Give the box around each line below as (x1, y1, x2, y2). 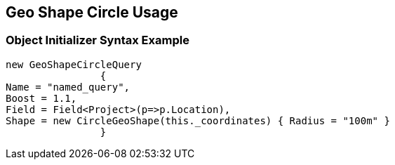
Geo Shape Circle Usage (6, 4, 178, 21)
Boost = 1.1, (6, 92, 77, 104)
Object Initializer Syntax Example (6, 33, 189, 48)
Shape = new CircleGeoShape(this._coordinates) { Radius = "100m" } (6, 114, 390, 126)
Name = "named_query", (6, 81, 130, 93)
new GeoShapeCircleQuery (6, 58, 142, 70)
